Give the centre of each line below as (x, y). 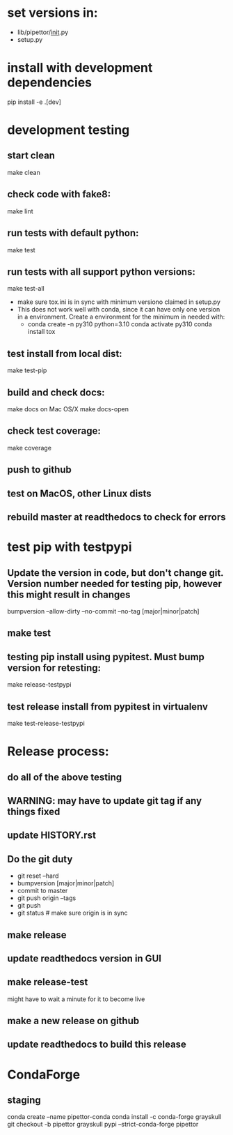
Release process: (58, 752)
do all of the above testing (65, 777)
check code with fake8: (59, 194)
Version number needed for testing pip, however (115, 584)
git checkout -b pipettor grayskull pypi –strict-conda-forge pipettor (103, 1125)
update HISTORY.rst (51, 836)
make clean (24, 172)
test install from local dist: (65, 353)
